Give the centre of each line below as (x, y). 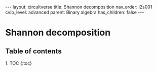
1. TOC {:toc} (18, 63)
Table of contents (33, 51)
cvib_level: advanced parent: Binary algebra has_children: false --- (75, 12)
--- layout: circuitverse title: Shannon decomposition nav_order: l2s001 (79, 7)
